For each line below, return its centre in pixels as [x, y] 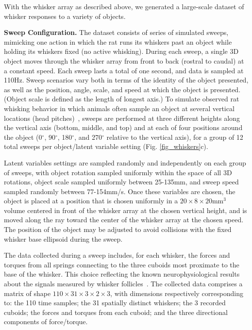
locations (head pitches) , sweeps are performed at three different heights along [122, 118]
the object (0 [23, 137]
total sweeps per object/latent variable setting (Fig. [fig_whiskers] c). [106, 146]
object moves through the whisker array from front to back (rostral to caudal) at [124, 60]
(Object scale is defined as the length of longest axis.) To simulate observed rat [122, 99]
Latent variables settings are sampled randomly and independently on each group [125, 162]
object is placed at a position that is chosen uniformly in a [91, 201]
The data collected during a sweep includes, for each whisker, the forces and [117, 255]
